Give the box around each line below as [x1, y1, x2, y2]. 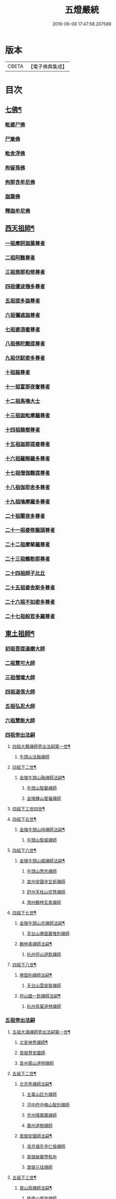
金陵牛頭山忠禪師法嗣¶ [19, 920, 65, 926]
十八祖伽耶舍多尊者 [5, 484, 50, 491]
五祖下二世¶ [12, 1070, 37, 1076]
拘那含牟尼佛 [5, 179, 36, 185]
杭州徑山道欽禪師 [26, 951, 61, 957]
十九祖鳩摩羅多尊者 [5, 498, 50, 505]
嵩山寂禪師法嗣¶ [19, 1185, 53, 1191]
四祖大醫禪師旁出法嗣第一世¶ [12, 744, 71, 749]
